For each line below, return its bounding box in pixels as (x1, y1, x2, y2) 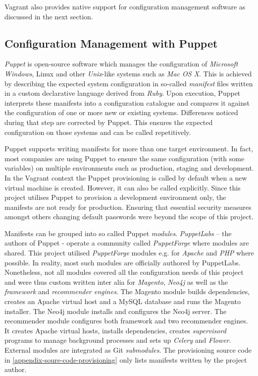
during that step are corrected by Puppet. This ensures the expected (4, 117, 213, 127)
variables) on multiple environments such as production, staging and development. (4, 163, 254, 173)
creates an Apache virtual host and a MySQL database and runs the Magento (4, 296, 241, 307)
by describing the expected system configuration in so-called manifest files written (4, 78, 253, 88)
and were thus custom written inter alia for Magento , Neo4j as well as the (4, 276, 228, 287)
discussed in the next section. (4, 11, 93, 21)
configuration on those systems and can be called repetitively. (4, 126, 191, 137)
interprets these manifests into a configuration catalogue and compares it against (4, 97, 250, 108)
